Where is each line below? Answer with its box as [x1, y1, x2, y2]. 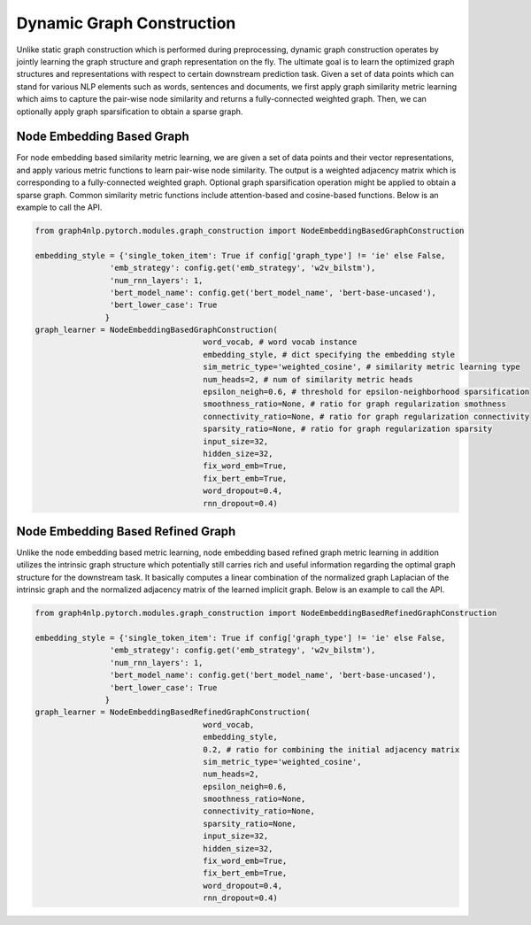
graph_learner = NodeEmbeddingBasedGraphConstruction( [35, 325, 278, 335]
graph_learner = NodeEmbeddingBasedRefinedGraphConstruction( [35, 707, 311, 717]
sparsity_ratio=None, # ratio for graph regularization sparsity [203, 424, 493, 434]
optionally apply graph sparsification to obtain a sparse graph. [16, 106, 243, 117]
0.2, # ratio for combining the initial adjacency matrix [203, 744, 460, 754]
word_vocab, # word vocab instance [203, 337, 358, 347]
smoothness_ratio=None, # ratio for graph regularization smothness [203, 399, 506, 409]
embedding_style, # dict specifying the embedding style [203, 350, 456, 359]
